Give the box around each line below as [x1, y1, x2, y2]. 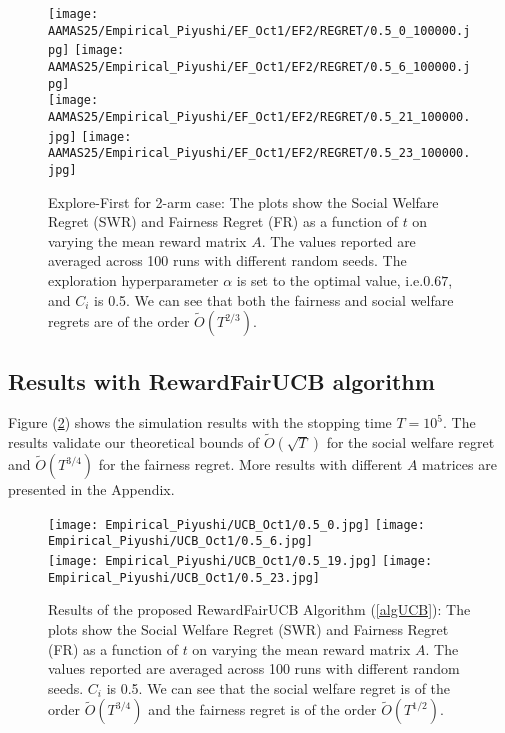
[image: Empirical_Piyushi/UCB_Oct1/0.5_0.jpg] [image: [48, 517, 425, 532]
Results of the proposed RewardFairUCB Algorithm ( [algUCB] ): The [48, 599, 471, 620]
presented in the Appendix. [8, 479, 175, 500]
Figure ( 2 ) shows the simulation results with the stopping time [8, 412, 392, 433]
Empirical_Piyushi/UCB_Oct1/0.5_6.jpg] [48, 534, 313, 549]
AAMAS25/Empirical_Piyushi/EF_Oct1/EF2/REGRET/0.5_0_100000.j [48, 23, 471, 38]
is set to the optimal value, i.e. [236, 269, 424, 290]
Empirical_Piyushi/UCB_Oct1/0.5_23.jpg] [48, 570, 321, 585]
